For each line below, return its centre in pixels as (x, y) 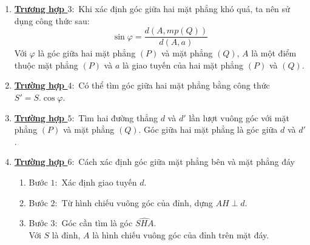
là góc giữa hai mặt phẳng (87, 53)
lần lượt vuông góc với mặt (239, 117)
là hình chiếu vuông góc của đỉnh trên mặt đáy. (181, 235)
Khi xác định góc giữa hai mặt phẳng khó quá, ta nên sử (184, 8)
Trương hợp (39, 8)
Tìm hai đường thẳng (118, 117)
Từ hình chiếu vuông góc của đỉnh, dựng (137, 202)
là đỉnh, (66, 235)
